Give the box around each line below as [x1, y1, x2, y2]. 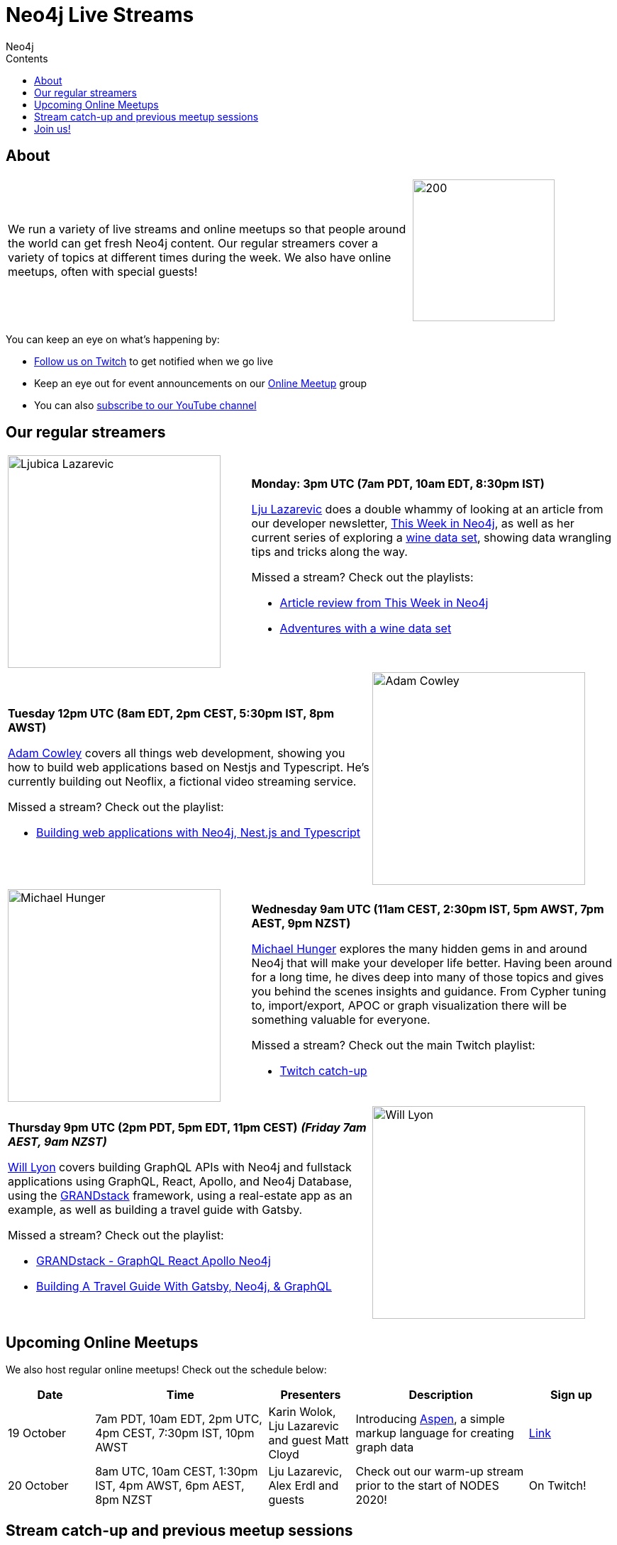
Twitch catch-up [279, 1064, 367, 1078]
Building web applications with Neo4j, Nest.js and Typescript [36, 825, 361, 840]
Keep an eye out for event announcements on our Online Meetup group [34, 377, 367, 389]
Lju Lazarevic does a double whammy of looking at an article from [251, 502, 604, 517]
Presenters [280, 1388, 341, 1402]
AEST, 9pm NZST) [251, 916, 351, 931]
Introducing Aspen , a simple [355, 1412, 505, 1427]
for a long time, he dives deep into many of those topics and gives [251, 970, 604, 985]
